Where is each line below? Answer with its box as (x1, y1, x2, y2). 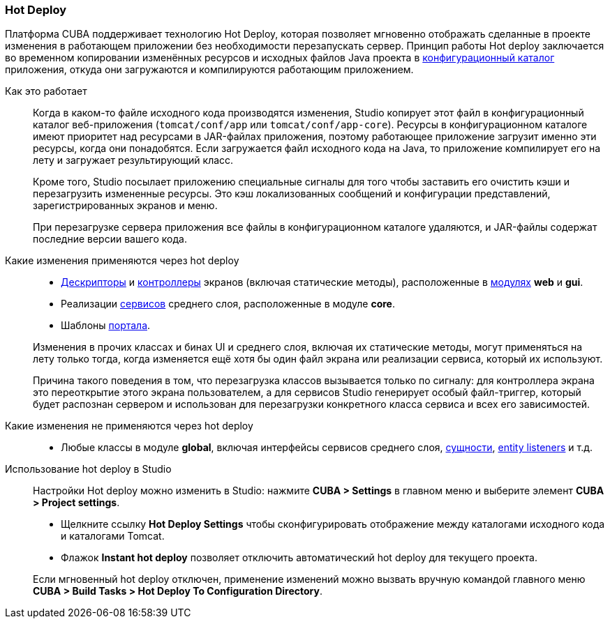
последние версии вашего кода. (33, 233, 187, 245)
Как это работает (5, 85, 87, 98)
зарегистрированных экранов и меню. (33, 199, 218, 212)
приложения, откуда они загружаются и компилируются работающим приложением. (5, 63, 414, 76)
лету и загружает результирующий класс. (33, 154, 234, 167)
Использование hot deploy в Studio (5, 463, 172, 475)
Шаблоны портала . (61, 319, 151, 332)
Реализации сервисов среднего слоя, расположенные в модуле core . (61, 298, 395, 310)
